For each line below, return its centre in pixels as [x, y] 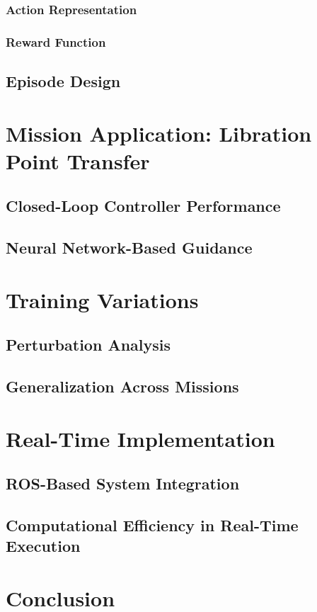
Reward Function [56, 41]
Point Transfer [78, 160]
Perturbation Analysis [88, 345]
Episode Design [63, 81]
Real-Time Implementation [140, 438]
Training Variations [102, 299]
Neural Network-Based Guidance [129, 248]
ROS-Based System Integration [123, 483]
